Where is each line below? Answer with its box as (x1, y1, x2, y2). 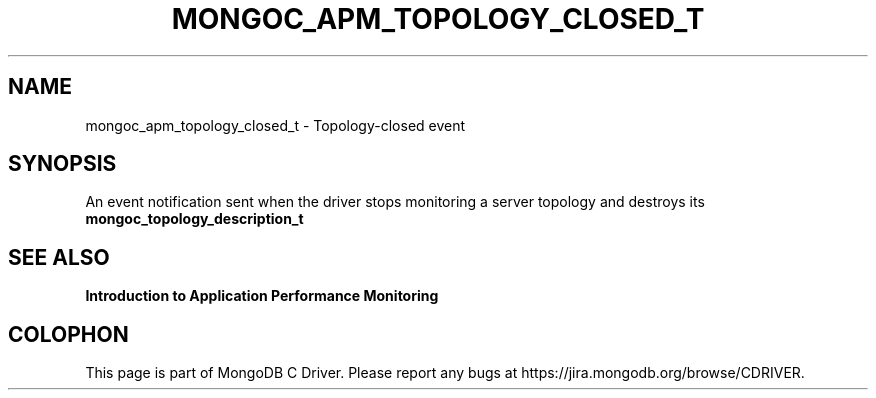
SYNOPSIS (8, 151, 117, 177)
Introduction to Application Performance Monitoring (85, 287, 439, 305)
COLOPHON (8, 321, 129, 347)
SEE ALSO (8, 244, 110, 270)
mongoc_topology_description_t (85, 210, 304, 228)
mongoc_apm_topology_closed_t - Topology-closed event (85, 116, 466, 134)
